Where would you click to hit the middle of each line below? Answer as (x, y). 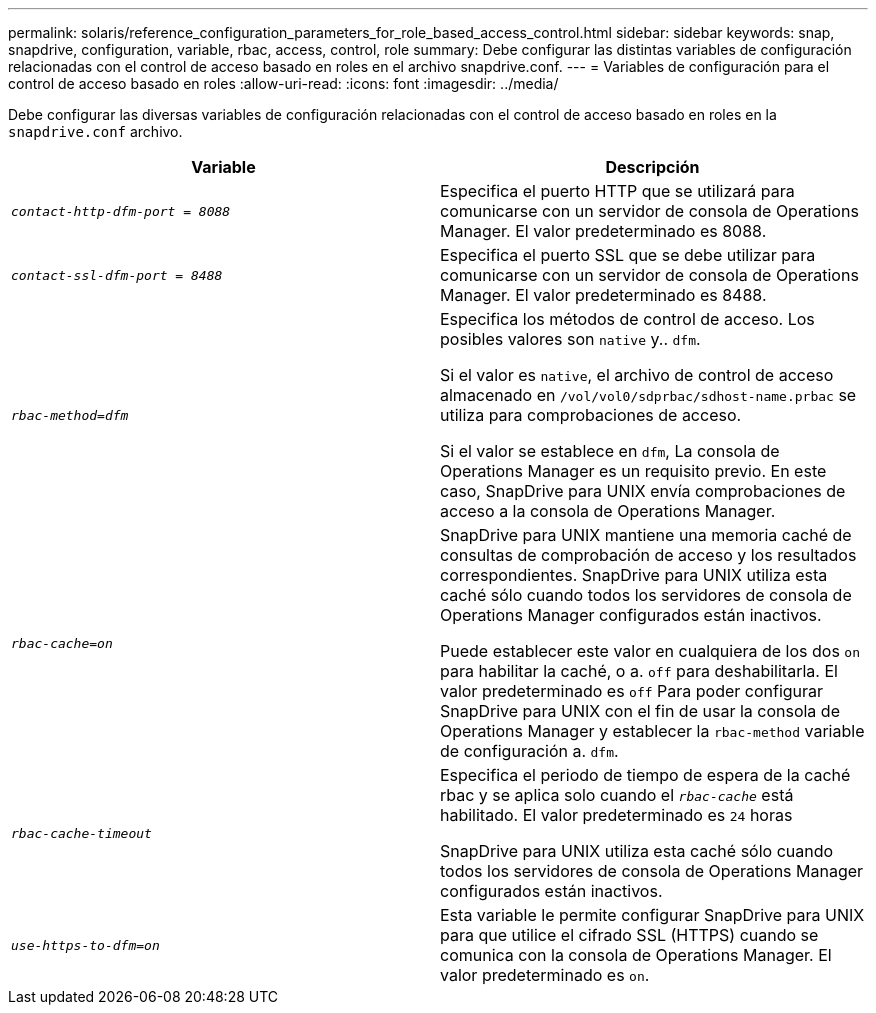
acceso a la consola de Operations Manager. (608, 511)
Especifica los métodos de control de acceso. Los (627, 319)
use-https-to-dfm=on (85, 945)
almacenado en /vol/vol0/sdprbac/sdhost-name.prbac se (648, 395)
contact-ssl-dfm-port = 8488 (117, 275)
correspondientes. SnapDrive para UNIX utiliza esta (634, 575)
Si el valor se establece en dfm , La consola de (610, 451)
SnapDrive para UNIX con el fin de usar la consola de (640, 711)
